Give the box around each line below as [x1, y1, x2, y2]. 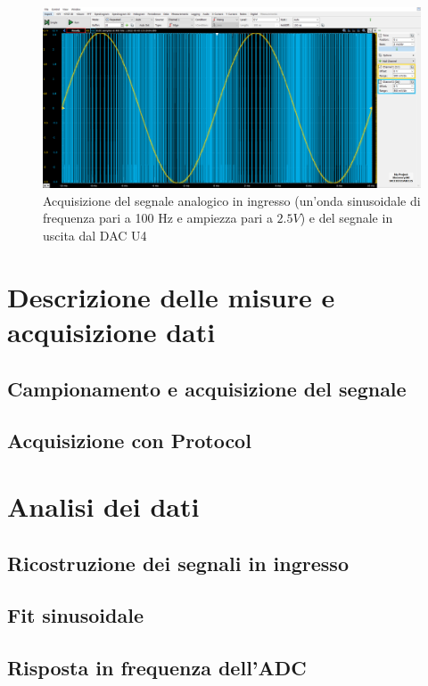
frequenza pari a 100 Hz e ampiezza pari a [43, 208, 273, 227]
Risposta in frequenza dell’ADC [7, 654, 307, 682]
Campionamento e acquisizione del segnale [7, 374, 407, 402]
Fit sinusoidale [7, 601, 144, 629]
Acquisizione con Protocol [7, 427, 251, 454]
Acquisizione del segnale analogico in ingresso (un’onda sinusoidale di [43, 191, 421, 209]
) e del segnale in [300, 208, 393, 227]
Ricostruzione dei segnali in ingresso [7, 549, 349, 576]
